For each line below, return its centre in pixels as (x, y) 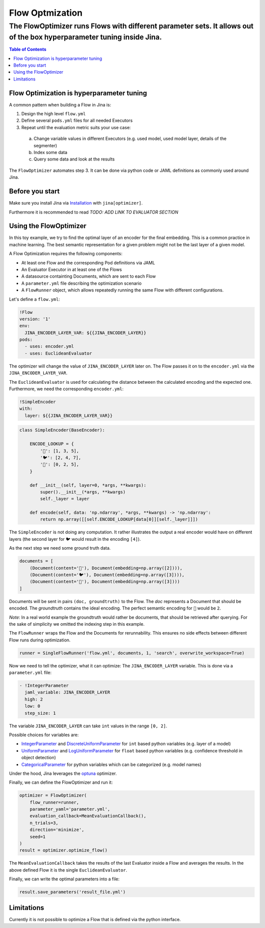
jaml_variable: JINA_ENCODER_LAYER (67, 692)
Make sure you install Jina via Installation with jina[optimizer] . (76, 203)
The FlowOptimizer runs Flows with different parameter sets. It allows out (131, 26)
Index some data (51, 153)
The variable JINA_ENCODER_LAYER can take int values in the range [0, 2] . (88, 726)
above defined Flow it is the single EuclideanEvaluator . (68, 870)
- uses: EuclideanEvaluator (58, 353)
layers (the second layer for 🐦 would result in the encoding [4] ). (75, 539)
